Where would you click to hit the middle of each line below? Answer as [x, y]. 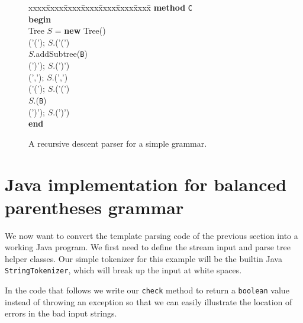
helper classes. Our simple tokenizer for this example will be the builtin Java [144, 258]
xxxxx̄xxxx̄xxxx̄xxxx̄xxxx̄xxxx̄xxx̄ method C [110, 7]
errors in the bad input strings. [61, 313]
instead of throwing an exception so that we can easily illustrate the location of [149, 301]
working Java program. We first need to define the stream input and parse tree [148, 247]
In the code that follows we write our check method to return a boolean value [147, 290]
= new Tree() [80, 30]
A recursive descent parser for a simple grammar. [118, 143]
